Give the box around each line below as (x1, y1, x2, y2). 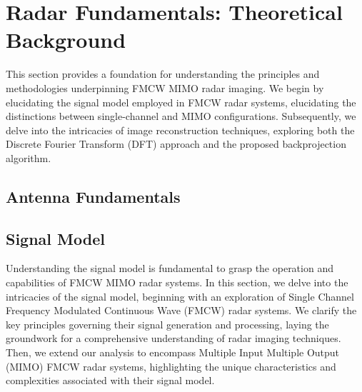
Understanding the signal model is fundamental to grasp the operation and (6, 261, 333, 276)
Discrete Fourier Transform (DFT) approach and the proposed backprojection (6, 136, 346, 151)
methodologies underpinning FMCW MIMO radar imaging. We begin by (6, 80, 324, 95)
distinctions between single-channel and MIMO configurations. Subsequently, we (6, 109, 356, 124)
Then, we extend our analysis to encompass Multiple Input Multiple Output (6, 345, 340, 360)
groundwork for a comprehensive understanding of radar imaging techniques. (6, 331, 341, 346)
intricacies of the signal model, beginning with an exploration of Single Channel (6, 288, 354, 303)
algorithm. (6, 150, 51, 165)
